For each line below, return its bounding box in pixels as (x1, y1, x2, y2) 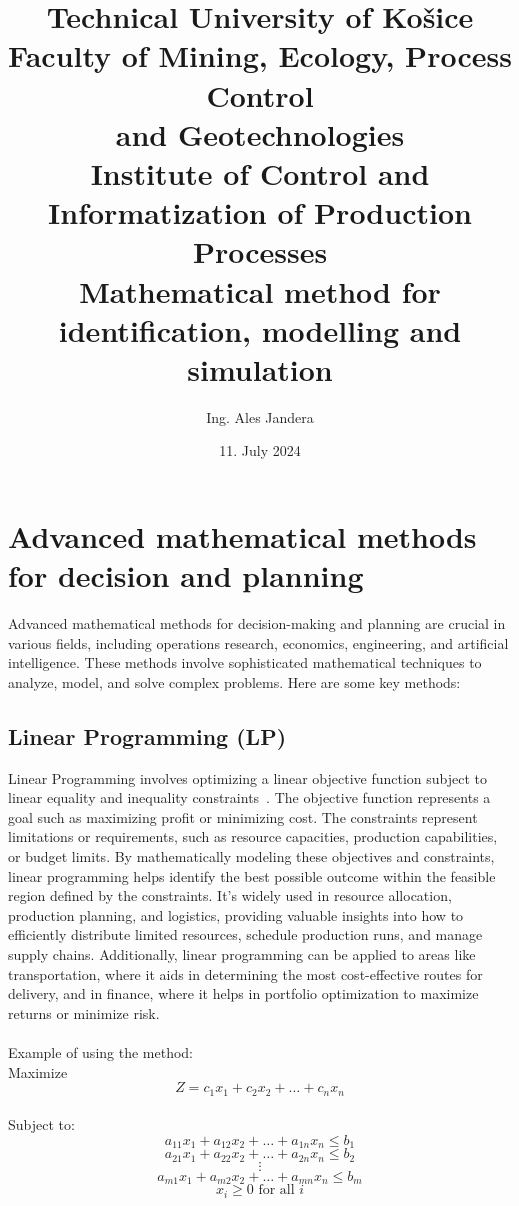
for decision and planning (8, 555, 364, 596)
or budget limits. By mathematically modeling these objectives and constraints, (8, 846, 495, 867)
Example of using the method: (8, 1042, 194, 1063)
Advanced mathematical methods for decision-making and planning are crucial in (8, 613, 506, 634)
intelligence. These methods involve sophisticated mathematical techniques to (8, 652, 482, 673)
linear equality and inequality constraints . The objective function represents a (8, 787, 491, 808)
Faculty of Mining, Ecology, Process (8, 35, 512, 76)
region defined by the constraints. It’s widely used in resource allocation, (8, 885, 452, 906)
